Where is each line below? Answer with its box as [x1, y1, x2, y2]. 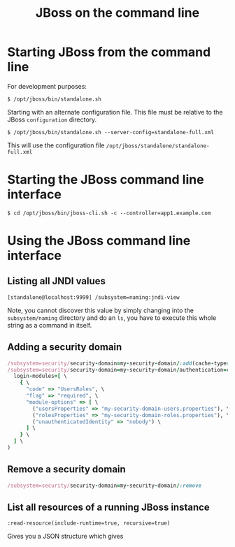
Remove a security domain [7, 463, 126, 476]
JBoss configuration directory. [7, 115, 97, 124]
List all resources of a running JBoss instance [7, 502, 210, 513]
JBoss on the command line [35, 5, 200, 21]
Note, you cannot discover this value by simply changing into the [7, 306, 194, 314]
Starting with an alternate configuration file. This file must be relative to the [7, 108, 223, 116]
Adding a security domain [7, 341, 122, 353]
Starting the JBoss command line [7, 172, 204, 188]
